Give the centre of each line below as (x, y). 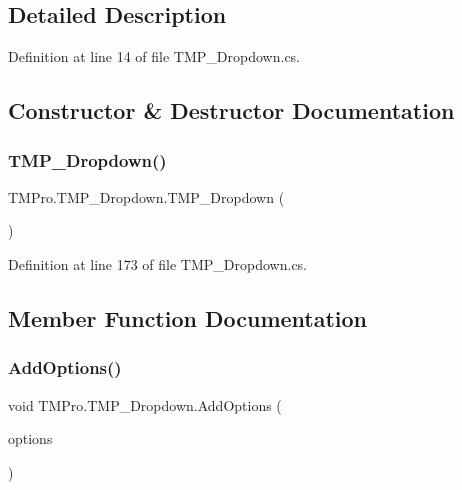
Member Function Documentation (188, 317)
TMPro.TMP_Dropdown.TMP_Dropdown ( (146, 196)
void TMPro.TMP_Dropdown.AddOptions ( (145, 404)
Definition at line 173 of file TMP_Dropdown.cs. (158, 263)
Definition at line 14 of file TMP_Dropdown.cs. (154, 56)
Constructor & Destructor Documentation (231, 110)
